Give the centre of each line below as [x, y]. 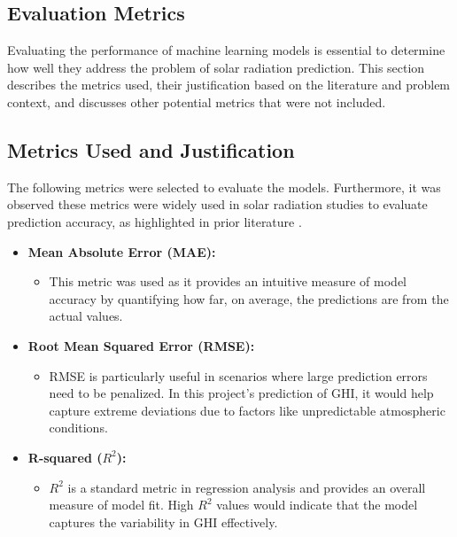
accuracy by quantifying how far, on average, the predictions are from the [249, 298]
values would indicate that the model [317, 505]
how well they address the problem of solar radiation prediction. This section [216, 67]
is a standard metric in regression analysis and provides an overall [247, 487]
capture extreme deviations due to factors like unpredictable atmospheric [247, 410]
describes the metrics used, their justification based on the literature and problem [229, 85]
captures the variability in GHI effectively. [163, 521]
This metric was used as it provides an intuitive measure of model [228, 281]
